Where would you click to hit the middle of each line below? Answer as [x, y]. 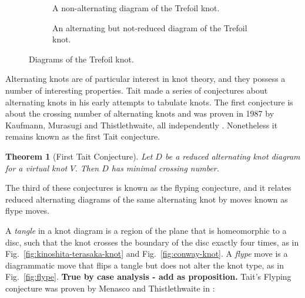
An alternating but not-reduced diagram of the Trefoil [150, 27]
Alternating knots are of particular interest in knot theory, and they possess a [145, 79]
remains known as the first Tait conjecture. [83, 136]
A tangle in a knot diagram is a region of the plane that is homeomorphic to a [146, 230]
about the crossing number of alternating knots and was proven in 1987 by [140, 113]
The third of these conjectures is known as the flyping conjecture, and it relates [148, 188]
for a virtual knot [36, 168]
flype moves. [28, 211]
